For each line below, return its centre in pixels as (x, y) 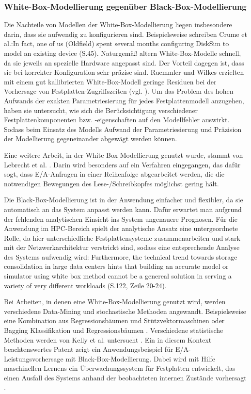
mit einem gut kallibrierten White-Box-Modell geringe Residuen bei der (110, 81)
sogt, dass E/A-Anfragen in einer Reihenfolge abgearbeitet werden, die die (114, 174)
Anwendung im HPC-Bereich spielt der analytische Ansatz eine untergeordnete (121, 228)
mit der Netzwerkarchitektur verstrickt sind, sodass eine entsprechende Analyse (122, 247)
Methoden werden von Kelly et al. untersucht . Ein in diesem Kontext (108, 339)
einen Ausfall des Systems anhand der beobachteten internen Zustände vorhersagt (125, 378)
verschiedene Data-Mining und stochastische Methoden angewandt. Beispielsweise (125, 311)
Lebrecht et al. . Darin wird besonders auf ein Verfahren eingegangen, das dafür (122, 164)
